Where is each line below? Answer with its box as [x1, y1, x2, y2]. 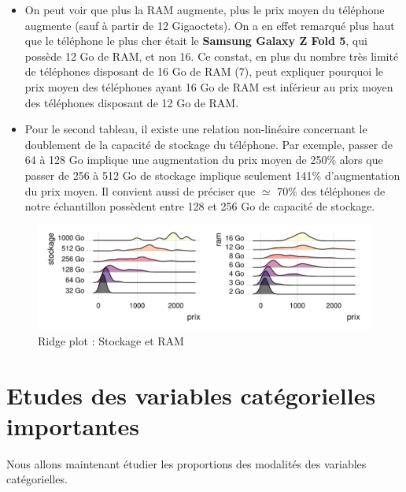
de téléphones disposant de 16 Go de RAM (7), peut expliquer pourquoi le [24, 63, 384, 80]
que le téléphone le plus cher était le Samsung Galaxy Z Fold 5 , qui [24, 32, 367, 49]
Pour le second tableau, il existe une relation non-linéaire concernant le [24, 121, 367, 137]
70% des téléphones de [277, 182, 386, 199]
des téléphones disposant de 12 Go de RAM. [24, 94, 239, 110]
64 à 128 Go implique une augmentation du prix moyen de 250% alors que [24, 151, 383, 168]
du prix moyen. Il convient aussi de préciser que [24, 182, 256, 199]
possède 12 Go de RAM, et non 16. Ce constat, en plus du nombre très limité [24, 47, 399, 64]
